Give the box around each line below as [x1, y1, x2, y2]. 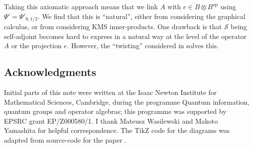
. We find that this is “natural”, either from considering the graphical [38, 11, 246, 21]
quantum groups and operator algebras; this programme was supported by [4, 106, 227, 116]
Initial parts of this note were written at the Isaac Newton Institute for [4, 87, 217, 97]
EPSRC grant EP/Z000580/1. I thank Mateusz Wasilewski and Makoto [4, 115, 218, 126]
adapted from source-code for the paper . [4, 135, 126, 145]
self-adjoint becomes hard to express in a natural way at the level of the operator [4, 31, 247, 41]
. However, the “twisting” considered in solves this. [67, 40, 219, 51]
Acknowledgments [4, 64, 96, 79]
